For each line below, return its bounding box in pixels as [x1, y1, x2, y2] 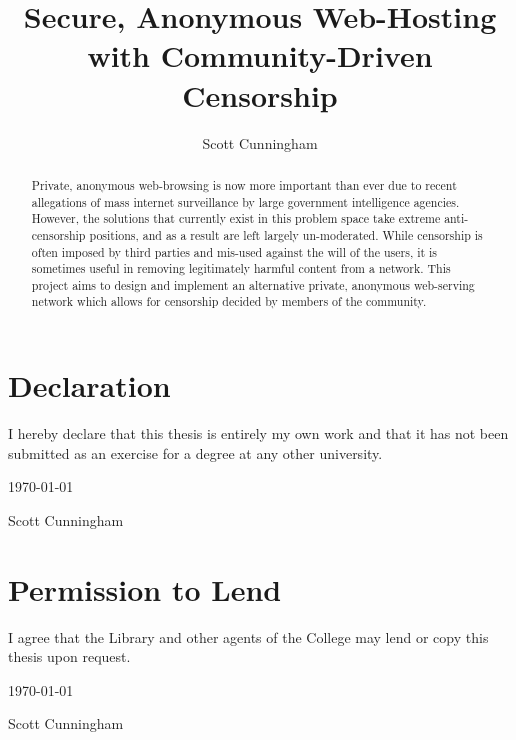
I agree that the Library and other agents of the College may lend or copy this [8, 626, 489, 647]
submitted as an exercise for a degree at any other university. [8, 442, 383, 463]
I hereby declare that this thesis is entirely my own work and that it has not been [8, 423, 509, 444]
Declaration [8, 365, 171, 406]
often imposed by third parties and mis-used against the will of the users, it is [31, 243, 438, 260]
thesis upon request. [8, 646, 131, 667]
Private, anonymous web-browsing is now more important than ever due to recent [31, 176, 457, 193]
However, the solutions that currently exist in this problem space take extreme [31, 210, 441, 227]
